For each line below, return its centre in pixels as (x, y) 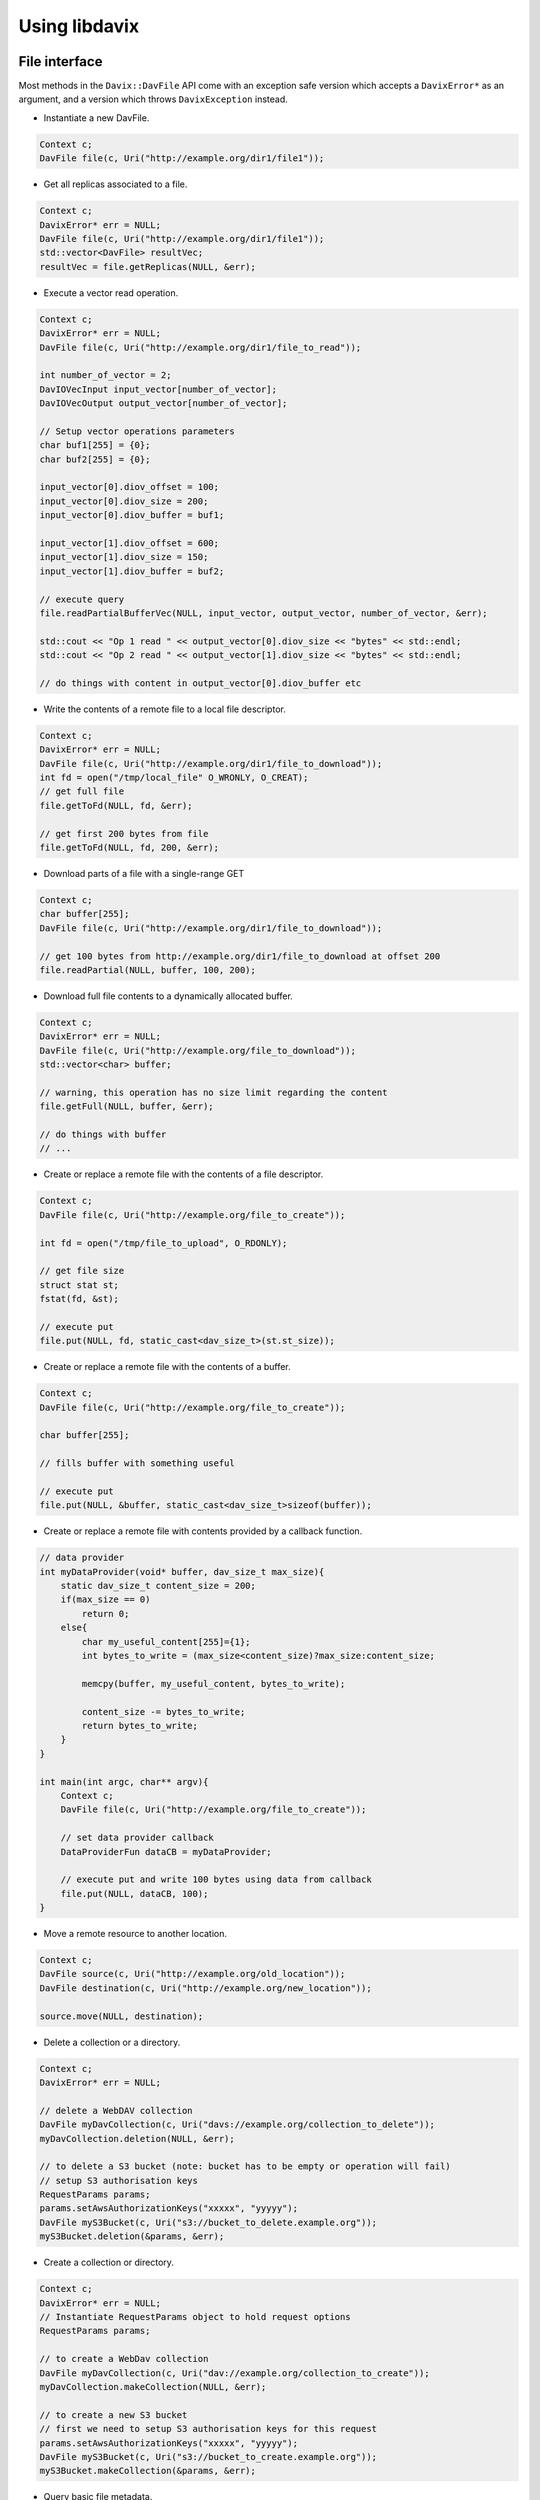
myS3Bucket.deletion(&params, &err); (132, 2236)
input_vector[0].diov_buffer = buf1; (132, 515)
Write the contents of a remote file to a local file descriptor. (165, 709)
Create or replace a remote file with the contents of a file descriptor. (183, 1174)
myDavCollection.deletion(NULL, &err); (137, 2138)
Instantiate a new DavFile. (96, 117)
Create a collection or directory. (109, 2262)
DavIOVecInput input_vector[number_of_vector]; (158, 389)
